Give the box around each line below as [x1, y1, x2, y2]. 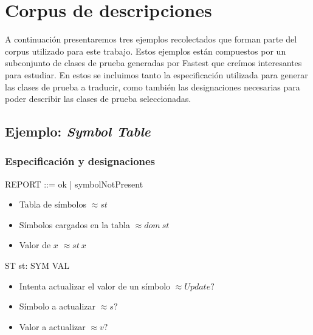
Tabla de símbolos [19, 198, 87, 211]
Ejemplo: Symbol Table [5, 122, 151, 141]
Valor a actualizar [19, 320, 86, 333]
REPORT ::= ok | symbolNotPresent [5, 177, 143, 190]
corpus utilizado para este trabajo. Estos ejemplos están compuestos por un [5, 44, 286, 57]
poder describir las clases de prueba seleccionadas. [5, 92, 191, 105]
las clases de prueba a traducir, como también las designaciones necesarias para [5, 80, 300, 93]
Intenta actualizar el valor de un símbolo [19, 279, 171, 292]
